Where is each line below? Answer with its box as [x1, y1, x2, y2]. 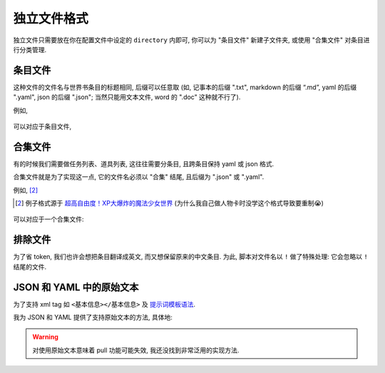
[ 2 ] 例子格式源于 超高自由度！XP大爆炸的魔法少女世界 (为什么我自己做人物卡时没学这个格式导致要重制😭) [15, 199, 324, 208]
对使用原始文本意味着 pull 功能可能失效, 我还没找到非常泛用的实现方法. [32, 346, 240, 354]
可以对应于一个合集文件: [13, 215, 85, 224]
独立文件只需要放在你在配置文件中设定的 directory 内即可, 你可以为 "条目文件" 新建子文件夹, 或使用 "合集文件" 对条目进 [13, 36, 370, 44]
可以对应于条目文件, [13, 122, 72, 131]
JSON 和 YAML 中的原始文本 [13, 281, 139, 293]
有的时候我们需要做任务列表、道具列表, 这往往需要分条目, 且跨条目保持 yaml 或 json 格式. [13, 159, 274, 168]
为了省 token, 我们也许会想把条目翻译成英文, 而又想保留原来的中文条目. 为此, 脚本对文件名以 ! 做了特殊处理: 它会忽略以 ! [13, 252, 369, 261]
